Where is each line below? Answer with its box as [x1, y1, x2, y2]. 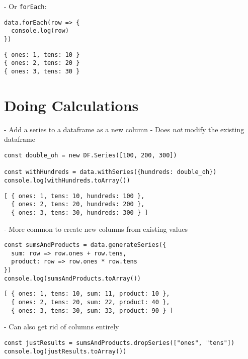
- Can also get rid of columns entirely [4, 321, 119, 332]
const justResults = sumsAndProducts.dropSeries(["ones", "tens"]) [4, 339, 235, 346]
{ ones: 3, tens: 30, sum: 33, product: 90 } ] [11, 307, 174, 314]
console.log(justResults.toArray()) [4, 347, 127, 355]
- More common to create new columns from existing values [4, 223, 188, 234]
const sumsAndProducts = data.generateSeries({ [4, 241, 167, 249]
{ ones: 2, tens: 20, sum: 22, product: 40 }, [11, 299, 170, 306]
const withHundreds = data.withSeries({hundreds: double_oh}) [4, 168, 217, 176]
